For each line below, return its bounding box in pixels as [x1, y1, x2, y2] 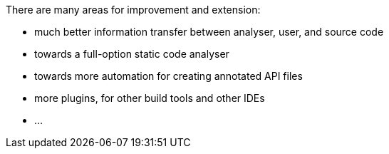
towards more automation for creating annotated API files [34, 70, 303, 82]
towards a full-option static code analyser [34, 48, 229, 60]
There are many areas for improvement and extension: [6, 4, 261, 16]
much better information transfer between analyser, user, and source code [34, 26, 384, 38]
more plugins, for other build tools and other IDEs [34, 92, 265, 104]
